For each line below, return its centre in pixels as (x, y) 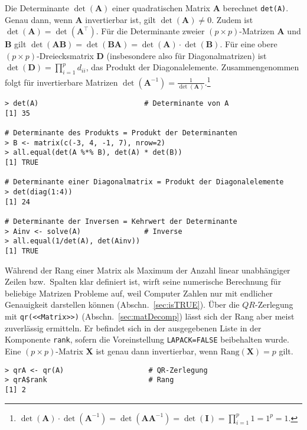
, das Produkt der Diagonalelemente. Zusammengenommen (192, 67)
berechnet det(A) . (256, 8)
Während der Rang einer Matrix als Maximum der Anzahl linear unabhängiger (148, 270)
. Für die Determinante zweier (150, 31)
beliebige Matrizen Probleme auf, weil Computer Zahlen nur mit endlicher (139, 293)
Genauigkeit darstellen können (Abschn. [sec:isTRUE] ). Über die (122, 304)
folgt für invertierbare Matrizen (61, 82)
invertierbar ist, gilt (120, 19)
